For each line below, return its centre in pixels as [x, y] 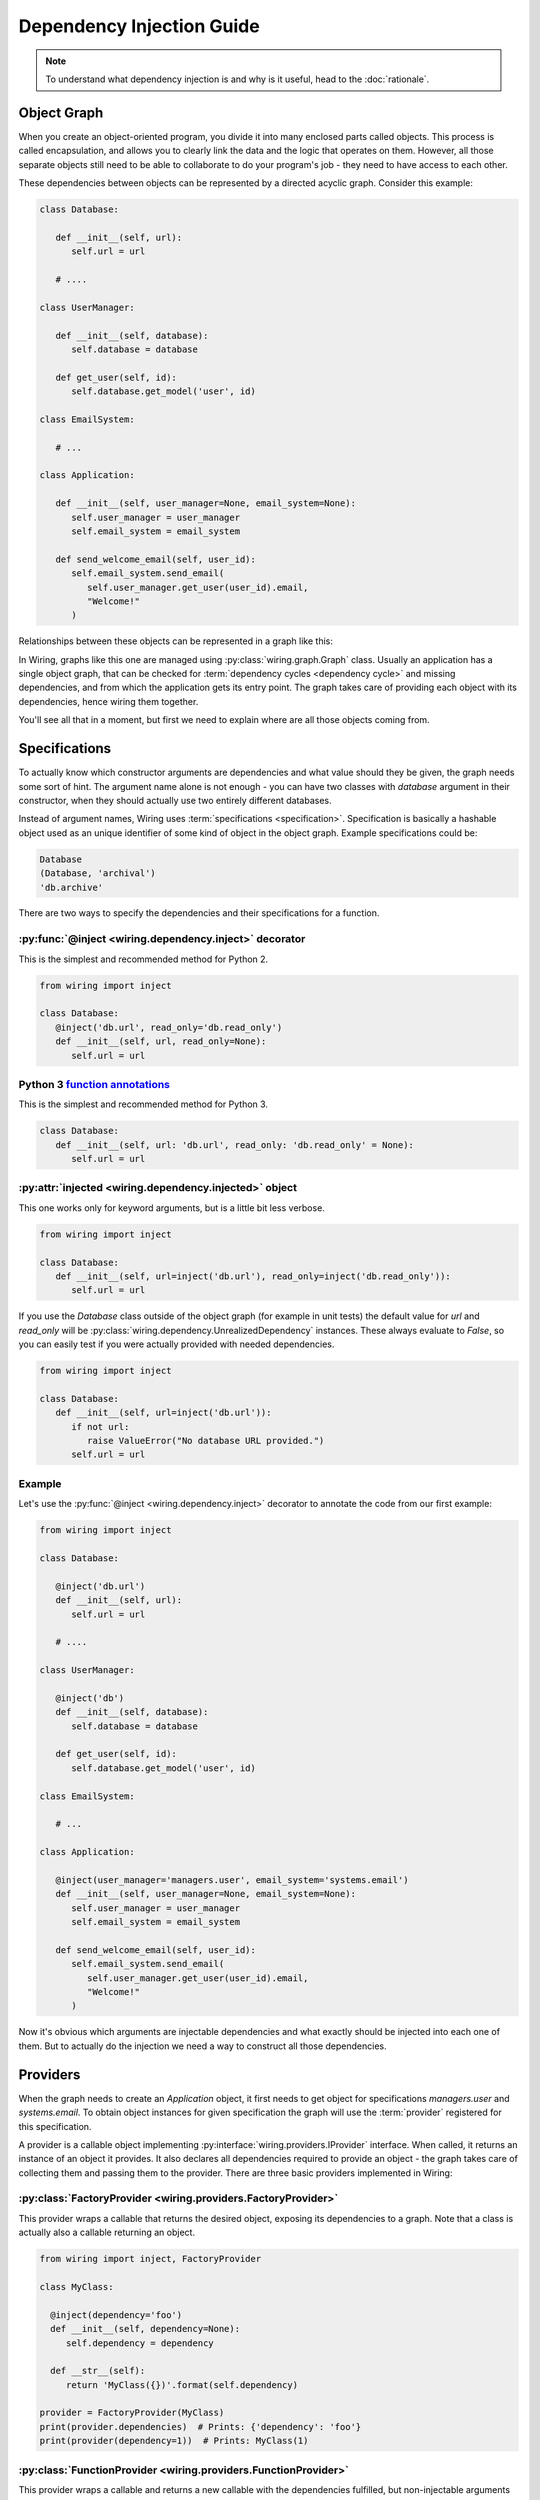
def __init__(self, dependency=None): [145, 2329]
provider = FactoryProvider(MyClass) [132, 2413]
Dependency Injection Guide [139, 26]
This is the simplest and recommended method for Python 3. [143, 1104]
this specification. [55, 2126]
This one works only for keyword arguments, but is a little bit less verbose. [171, 1207]
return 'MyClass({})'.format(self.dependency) [182, 2384]
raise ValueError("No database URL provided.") [205, 1441]
